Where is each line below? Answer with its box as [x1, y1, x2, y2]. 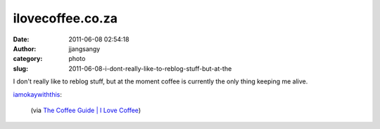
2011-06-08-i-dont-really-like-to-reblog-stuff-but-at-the [68, 64, 232, 73]
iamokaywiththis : [13, 90, 63, 98]
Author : [13, 44, 37, 53]
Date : [13, 35, 30, 43]
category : [13, 55, 43, 63]
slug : [13, 64, 28, 73]
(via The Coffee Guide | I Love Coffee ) [30, 106, 141, 114]
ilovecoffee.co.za [13, 11, 118, 26]
